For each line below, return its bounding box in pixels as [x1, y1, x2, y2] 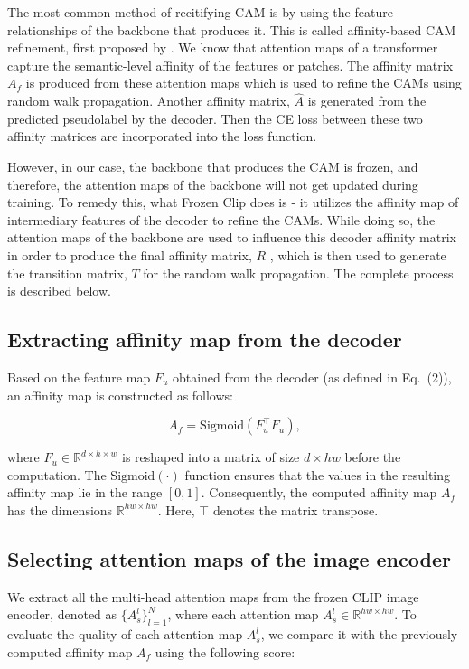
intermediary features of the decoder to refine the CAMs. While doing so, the [7, 210, 436, 229]
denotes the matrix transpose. [212, 500, 379, 519]
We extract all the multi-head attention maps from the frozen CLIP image [7, 587, 419, 606]
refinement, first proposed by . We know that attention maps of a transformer [7, 38, 438, 57]
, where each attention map [167, 605, 319, 624]
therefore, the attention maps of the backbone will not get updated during [7, 174, 418, 193]
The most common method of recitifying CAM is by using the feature [7, 3, 393, 21]
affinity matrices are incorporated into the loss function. [7, 127, 317, 146]
